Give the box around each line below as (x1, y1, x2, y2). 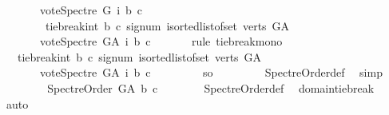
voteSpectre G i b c (39, 2, 143, 18)
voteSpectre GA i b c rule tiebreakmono (39, 33, 283, 50)
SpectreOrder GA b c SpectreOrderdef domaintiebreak (47, 79, 375, 96)
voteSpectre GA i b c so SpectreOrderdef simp (39, 64, 383, 81)
